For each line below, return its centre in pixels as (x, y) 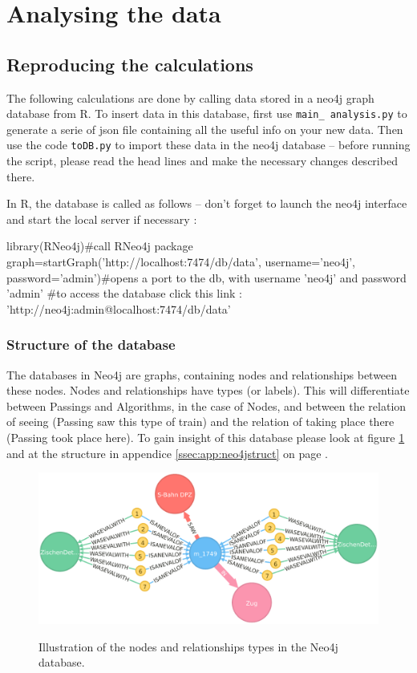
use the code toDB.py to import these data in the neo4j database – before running (208, 145)
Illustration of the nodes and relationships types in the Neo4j (188, 646)
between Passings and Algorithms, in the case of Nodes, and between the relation (206, 405)
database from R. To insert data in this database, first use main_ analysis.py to (207, 114)
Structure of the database (91, 345)
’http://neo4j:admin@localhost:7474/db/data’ (119, 308)
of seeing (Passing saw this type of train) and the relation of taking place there (200, 422)
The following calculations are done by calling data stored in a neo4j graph (190, 97)
